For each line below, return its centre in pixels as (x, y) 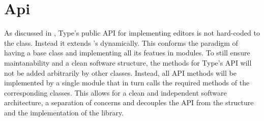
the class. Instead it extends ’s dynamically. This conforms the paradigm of (121, 42)
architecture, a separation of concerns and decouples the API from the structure (129, 102)
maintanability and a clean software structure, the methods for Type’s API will (128, 62)
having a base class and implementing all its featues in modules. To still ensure (127, 53)
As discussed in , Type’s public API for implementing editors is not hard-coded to (132, 33)
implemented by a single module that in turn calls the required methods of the (127, 83)
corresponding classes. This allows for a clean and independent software (115, 92)
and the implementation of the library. (64, 112)
